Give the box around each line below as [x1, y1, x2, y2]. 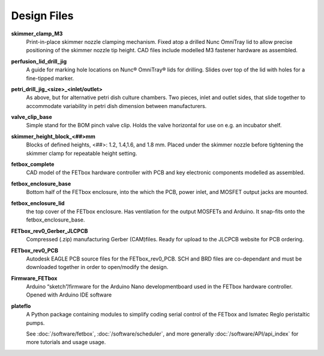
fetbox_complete [11, 161, 55, 168]
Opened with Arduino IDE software [26, 291, 112, 298]
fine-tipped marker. [26, 74, 74, 82]
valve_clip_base [11, 113, 52, 121]
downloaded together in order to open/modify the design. [26, 264, 169, 271]
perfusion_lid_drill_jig [11, 58, 67, 65]
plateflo [11, 302, 31, 309]
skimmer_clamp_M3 [11, 30, 63, 37]
